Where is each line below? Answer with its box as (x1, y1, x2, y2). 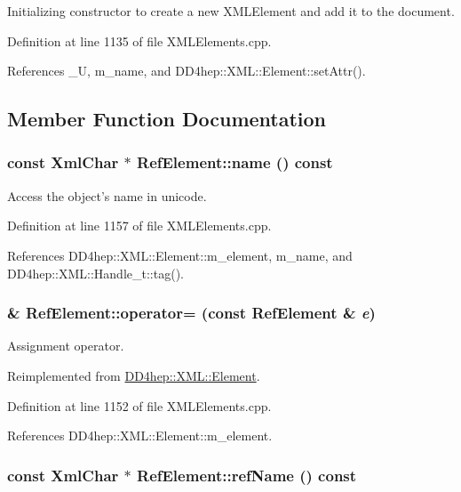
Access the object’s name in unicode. (7, 186, 207, 205)
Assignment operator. (7, 336, 124, 355)
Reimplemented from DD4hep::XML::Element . (7, 366, 260, 384)
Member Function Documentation (7, 105, 327, 133)
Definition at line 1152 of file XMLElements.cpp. (7, 396, 272, 415)
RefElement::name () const (137, 151, 333, 173)
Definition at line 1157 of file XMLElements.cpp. (7, 216, 272, 235)
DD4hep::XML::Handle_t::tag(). (7, 263, 184, 282)
